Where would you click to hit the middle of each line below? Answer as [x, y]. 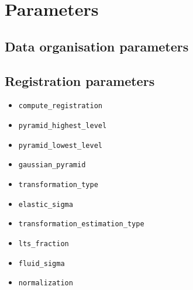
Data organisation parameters [97, 46]
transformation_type [58, 184]
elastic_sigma [46, 204]
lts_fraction [44, 244]
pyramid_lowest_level [60, 145]
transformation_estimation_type [81, 224]
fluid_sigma [42, 263]
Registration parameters [80, 80]
